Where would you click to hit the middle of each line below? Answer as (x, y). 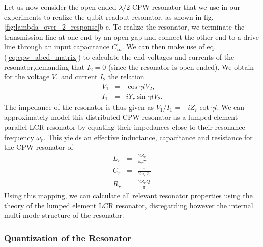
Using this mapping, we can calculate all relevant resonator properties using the (128, 195)
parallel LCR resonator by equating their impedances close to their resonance (125, 127)
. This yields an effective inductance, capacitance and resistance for (148, 137)
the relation (126, 77)
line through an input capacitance (57, 47)
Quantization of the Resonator (68, 238)
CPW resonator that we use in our (186, 7)
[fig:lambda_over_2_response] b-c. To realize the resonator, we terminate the (124, 27)
